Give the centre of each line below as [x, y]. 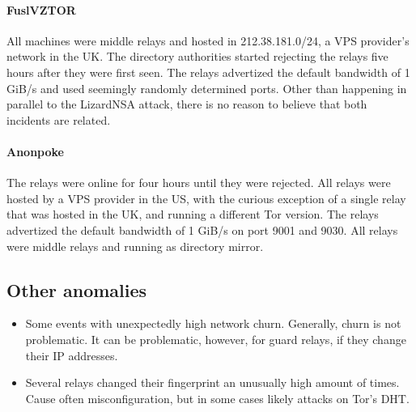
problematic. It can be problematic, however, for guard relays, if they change [216, 339]
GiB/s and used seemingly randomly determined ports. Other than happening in [207, 88]
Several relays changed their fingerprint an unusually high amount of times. [212, 382]
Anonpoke [35, 151]
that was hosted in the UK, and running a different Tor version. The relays [193, 214]
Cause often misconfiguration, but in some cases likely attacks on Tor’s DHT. [217, 398]
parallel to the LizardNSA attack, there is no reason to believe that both [187, 104]
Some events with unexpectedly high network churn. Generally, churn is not [213, 323]
